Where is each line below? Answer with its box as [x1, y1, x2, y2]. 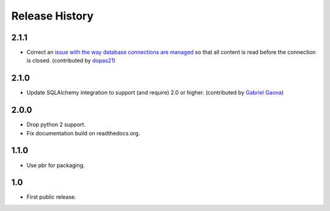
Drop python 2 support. [26, 121, 86, 128]
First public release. [26, 193, 76, 201]
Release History [11, 9, 94, 23]
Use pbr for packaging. [26, 162, 85, 169]
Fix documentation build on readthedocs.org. [26, 129, 141, 137]
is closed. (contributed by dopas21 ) [26, 57, 116, 64]
